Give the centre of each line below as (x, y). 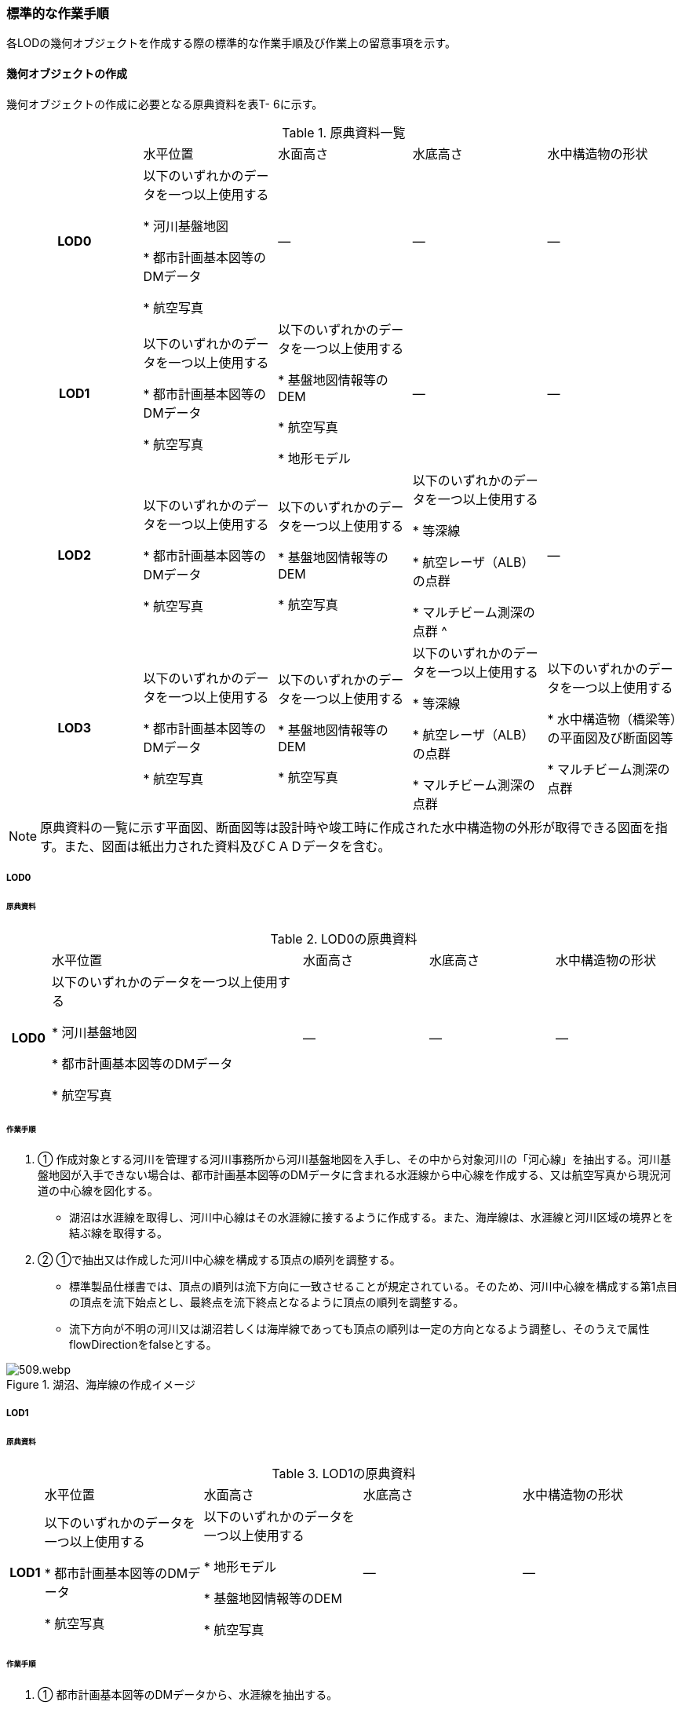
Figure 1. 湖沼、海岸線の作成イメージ (101, 1385)
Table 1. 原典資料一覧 (344, 132)
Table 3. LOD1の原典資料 (344, 1474)
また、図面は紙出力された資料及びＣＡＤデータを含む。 (227, 846)
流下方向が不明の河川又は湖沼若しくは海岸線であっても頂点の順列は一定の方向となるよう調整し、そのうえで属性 (359, 1329)
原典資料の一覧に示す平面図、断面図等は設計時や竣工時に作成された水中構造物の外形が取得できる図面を (348, 827)
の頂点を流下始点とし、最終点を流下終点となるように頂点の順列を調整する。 (267, 1302)
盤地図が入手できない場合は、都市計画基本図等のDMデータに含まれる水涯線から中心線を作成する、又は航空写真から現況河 (354, 1175)
